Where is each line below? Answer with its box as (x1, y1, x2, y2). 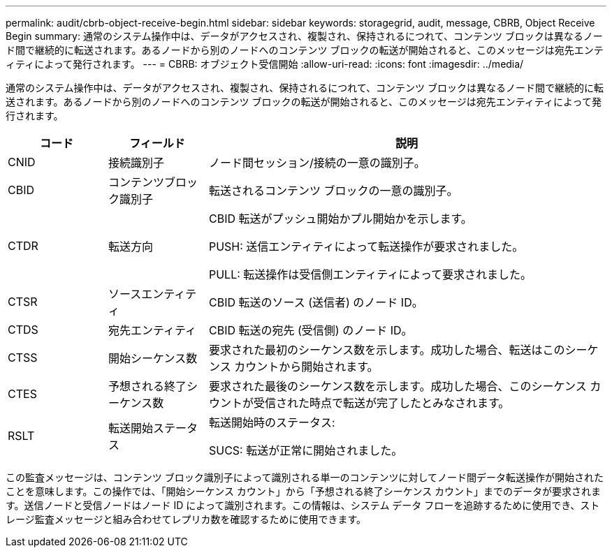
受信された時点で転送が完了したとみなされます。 (253, 396, 510, 410)
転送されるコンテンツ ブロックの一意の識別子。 (208, 184, 458, 198)
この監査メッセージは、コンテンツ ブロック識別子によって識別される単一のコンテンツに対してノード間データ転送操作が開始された (6, 471, 604, 483)
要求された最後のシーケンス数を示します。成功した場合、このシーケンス (208, 379, 587, 393)
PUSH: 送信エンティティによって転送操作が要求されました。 (208, 239, 524, 253)
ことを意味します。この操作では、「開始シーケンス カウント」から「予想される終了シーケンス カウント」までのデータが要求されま (6, 485, 602, 497)
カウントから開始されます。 (234, 360, 379, 374)
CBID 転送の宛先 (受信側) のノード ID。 (208, 323, 413, 337)
